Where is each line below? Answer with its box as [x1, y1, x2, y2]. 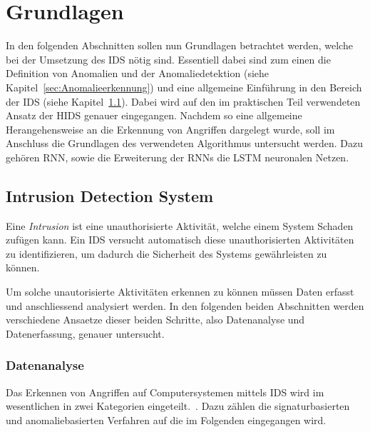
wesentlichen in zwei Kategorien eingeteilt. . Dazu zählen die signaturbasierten [6, 398, 350, 413]
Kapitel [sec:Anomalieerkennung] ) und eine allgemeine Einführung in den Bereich [6, 79, 362, 94]
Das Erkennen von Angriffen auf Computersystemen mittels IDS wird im [6, 384, 324, 399]
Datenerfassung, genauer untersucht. [6, 326, 165, 341]
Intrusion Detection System [6, 184, 214, 206]
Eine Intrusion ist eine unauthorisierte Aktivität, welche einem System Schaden [6, 218, 354, 233]
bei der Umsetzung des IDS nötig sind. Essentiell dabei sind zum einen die [6, 51, 331, 66]
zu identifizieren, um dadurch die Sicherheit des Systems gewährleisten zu [6, 246, 327, 261]
